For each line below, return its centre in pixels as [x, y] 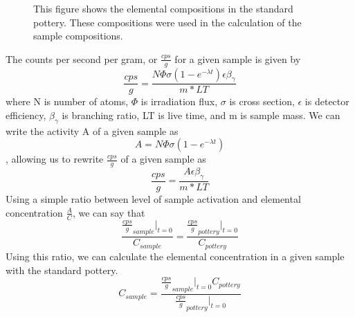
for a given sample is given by [238, 58]
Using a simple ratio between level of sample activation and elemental [153, 199]
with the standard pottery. [62, 270]
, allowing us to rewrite [55, 159]
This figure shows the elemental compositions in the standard [163, 8]
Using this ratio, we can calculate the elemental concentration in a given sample [175, 256]
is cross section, [262, 101]
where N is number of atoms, [67, 101]
